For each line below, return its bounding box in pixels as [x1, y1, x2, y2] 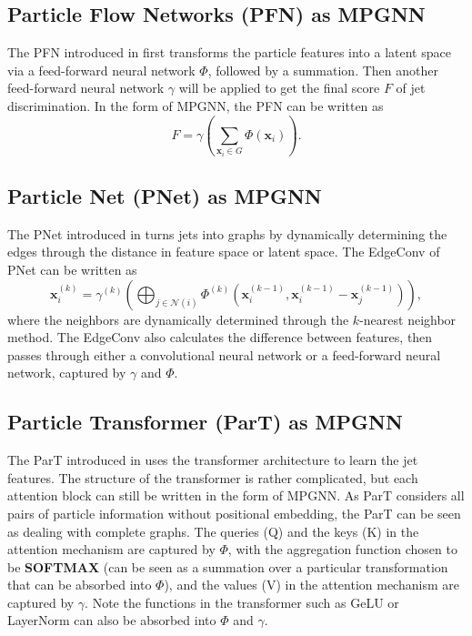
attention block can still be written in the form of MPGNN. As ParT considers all [7, 486, 465, 505]
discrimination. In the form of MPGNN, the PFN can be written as [7, 96, 384, 115]
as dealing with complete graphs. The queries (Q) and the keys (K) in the [7, 521, 419, 540]
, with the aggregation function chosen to [227, 540, 457, 559]
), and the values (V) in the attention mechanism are [164, 575, 459, 594]
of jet [396, 78, 426, 97]
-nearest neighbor [359, 309, 457, 328]
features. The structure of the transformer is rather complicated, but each [7, 468, 418, 487]
